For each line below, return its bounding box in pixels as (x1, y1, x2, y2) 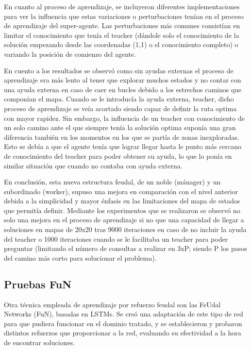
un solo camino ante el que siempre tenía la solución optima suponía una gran (4, 122, 236, 133)
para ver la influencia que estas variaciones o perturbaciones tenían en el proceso (4, 11, 244, 21)
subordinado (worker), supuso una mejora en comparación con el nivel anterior (4, 186, 238, 196)
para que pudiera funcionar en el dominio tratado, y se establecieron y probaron (4, 318, 242, 328)
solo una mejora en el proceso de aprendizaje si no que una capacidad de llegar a (4, 215, 244, 225)
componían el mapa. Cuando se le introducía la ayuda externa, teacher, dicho (4, 94, 234, 104)
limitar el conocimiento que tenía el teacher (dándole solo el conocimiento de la (4, 30, 239, 40)
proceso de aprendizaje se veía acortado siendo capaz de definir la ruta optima (4, 103, 237, 113)
